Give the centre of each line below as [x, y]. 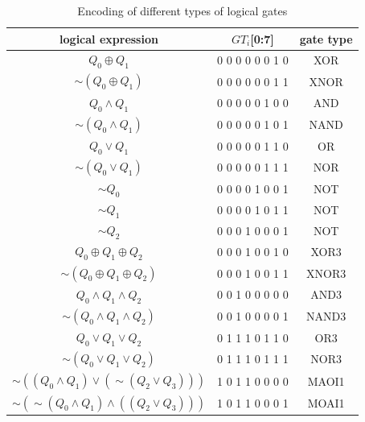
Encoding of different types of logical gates [182, 10]
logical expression [109, 38]
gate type [326, 38]
